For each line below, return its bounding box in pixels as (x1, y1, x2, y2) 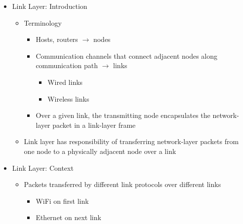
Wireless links (47, 93, 89, 104)
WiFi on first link (36, 195, 89, 206)
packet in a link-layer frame (52, 119, 136, 130)
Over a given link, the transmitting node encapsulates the (36, 110, 210, 120)
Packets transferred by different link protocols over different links (24, 179, 221, 189)
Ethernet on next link (36, 212, 101, 223)
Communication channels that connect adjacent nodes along (36, 50, 218, 61)
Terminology (24, 17, 62, 28)
